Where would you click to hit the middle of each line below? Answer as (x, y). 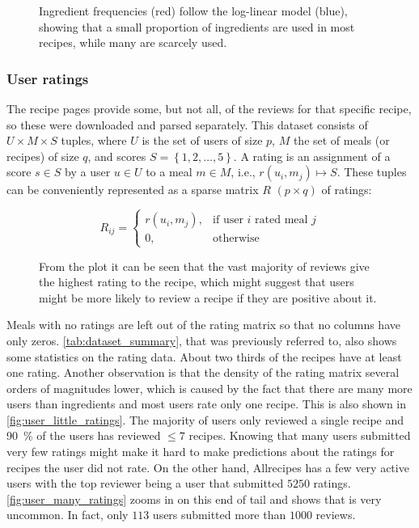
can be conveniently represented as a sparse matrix (133, 190)
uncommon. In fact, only (68, 515)
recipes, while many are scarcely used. (133, 42)
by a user (88, 172)
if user (228, 220)
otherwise (236, 239)
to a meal (169, 172)
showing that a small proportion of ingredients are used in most (197, 26)
